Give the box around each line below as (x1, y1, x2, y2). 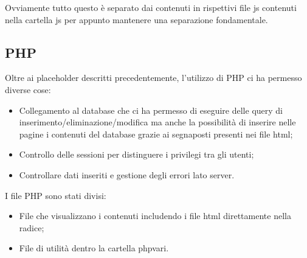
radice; (19, 221, 44, 234)
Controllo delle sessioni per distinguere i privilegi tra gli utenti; (19, 148, 254, 161)
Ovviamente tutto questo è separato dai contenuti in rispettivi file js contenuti (5, 1, 297, 13)
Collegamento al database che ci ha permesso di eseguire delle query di (19, 103, 283, 116)
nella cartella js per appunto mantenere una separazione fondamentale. (5, 13, 268, 26)
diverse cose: (5, 83, 51, 96)
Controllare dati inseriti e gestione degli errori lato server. (19, 168, 235, 181)
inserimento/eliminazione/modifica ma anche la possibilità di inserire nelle (19, 116, 296, 128)
